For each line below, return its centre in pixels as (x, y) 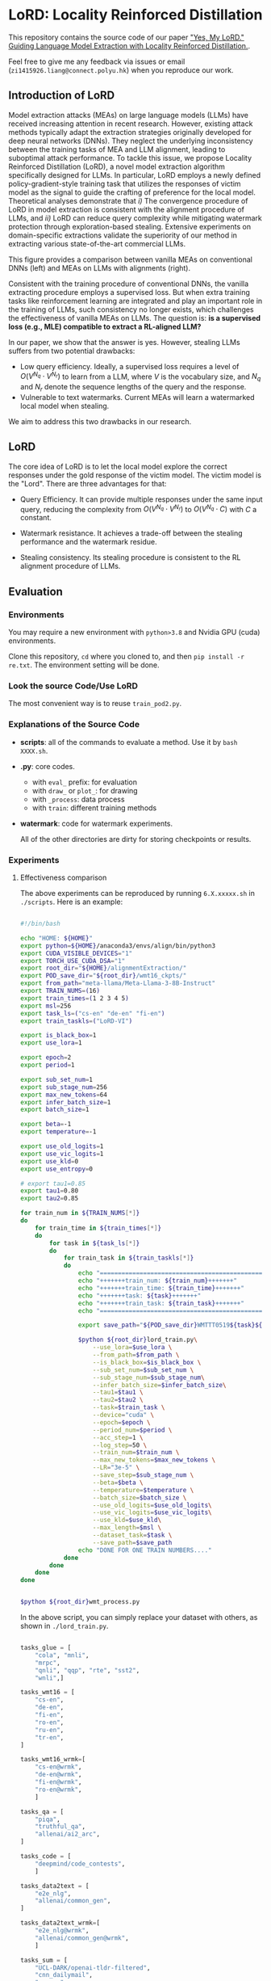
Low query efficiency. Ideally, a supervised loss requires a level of (129, 366)
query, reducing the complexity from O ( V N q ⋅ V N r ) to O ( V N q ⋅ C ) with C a (138, 508)
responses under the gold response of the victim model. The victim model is (135, 475)
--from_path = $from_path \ (136, 1355)
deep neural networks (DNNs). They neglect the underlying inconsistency (131, 141)
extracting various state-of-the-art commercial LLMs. (97, 243)
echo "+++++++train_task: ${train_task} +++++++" (161, 1303)
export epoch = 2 (46, 1058)
